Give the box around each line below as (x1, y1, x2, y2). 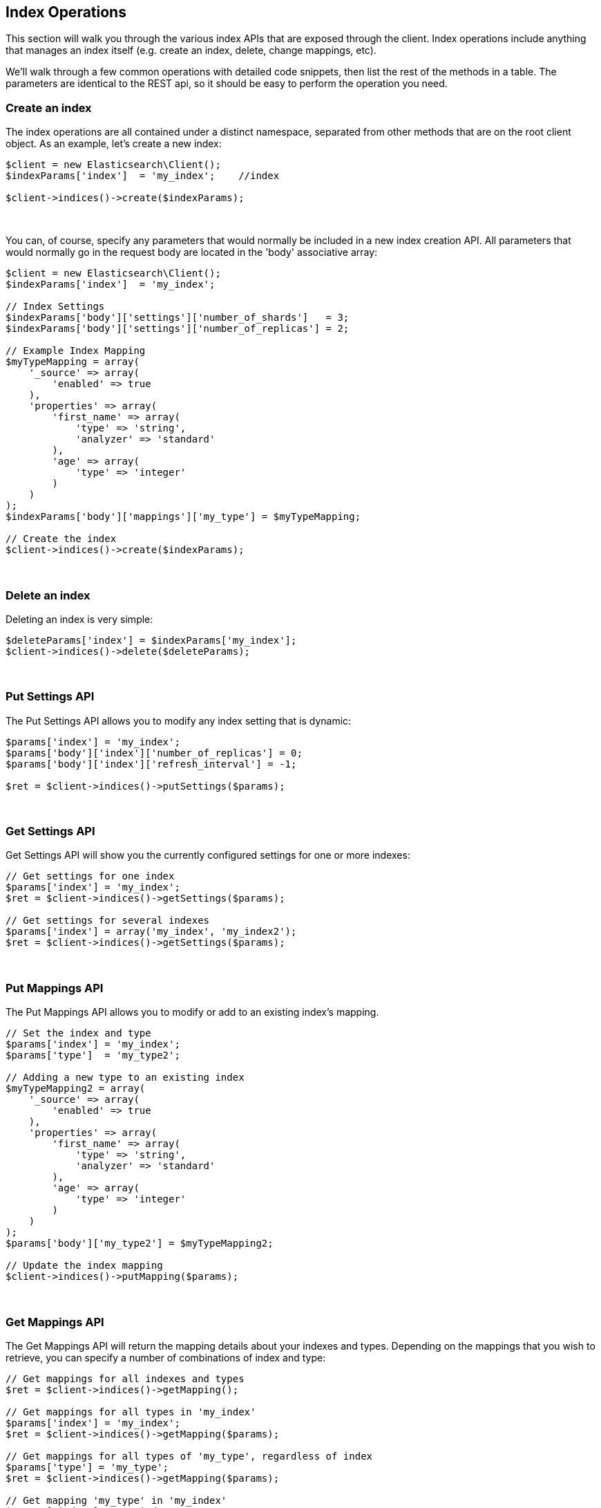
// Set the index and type (6, 1027, 151, 1039)
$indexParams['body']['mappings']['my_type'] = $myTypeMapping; (6, 511, 361, 523)
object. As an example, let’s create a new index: (6, 138, 222, 150)
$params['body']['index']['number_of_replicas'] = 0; (6, 747, 303, 758)
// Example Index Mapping (6, 345, 146, 357)
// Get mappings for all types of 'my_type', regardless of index (6, 1450, 373, 1462)
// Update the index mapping (6, 1260, 163, 1272)
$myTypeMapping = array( (6, 356, 140, 368)
